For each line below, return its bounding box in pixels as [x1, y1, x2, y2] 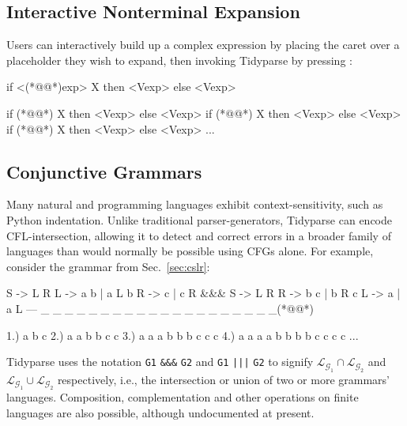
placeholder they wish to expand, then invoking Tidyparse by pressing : [6, 51, 352, 68]
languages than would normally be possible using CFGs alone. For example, [6, 243, 374, 259]
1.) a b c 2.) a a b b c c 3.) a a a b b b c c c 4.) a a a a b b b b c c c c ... [6, 326, 359, 343]
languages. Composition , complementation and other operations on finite [6, 388, 359, 405]
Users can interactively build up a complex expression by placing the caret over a [6, 36, 400, 53]
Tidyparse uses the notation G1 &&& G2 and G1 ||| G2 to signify [6, 353, 314, 370]
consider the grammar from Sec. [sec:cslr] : [6, 258, 210, 274]
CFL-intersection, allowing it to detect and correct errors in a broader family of [6, 227, 391, 243]
